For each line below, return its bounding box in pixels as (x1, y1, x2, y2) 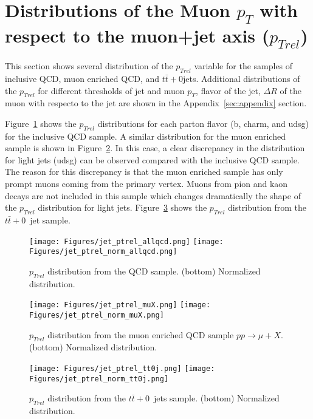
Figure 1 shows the (5, 117, 77, 129)
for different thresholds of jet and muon (38, 84, 185, 97)
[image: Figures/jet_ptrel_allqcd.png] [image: (29, 237, 224, 246)
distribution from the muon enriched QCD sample (47, 328, 234, 341)
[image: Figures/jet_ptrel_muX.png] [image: (29, 301, 211, 310)
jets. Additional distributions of (182, 72, 300, 84)
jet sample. (30, 214, 71, 227)
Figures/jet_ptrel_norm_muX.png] (29, 311, 164, 320)
